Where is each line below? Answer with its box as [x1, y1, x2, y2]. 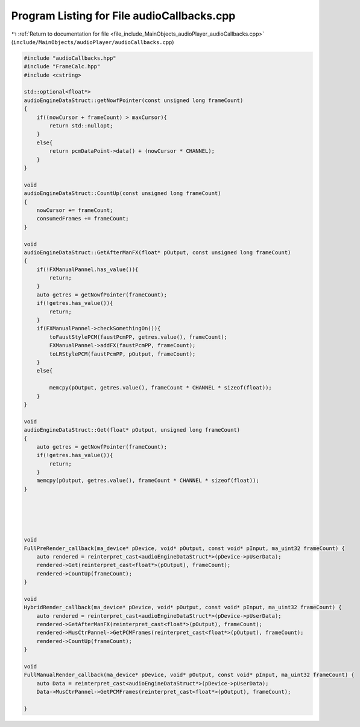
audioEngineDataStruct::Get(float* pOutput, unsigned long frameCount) [24, 426, 241, 434]
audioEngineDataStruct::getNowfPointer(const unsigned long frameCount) [24, 97, 244, 104]
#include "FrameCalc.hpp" [24, 63, 101, 70]
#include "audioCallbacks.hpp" [24, 54, 117, 62]
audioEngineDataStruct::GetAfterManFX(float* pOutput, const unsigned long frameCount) [24, 249, 291, 256]
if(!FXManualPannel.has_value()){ [36, 266, 139, 273]
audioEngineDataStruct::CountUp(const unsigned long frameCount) [24, 190, 221, 197]
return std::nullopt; [49, 123, 113, 129]
